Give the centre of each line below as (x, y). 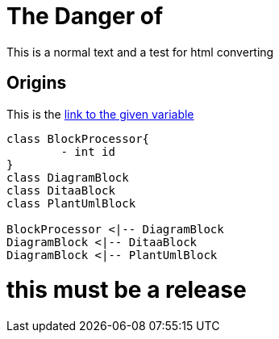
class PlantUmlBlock (71, 203)
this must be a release (127, 290)
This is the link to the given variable (100, 114)
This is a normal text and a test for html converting (140, 52)
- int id (88, 151)
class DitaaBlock (61, 190)
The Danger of (85, 16)
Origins (37, 83)
